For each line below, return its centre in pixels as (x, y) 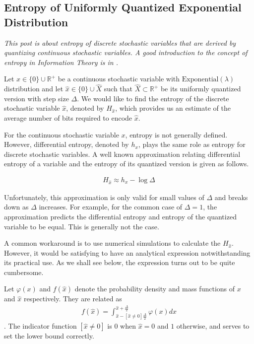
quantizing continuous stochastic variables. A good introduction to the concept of (126, 52)
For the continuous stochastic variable (62, 134)
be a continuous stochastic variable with (119, 79)
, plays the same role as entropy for (192, 144)
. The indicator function (40, 326)
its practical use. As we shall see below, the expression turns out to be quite (120, 262)
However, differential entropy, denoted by (66, 144)
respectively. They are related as (73, 299)
